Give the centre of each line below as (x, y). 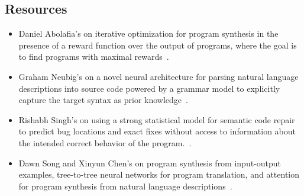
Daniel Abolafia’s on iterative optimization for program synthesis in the (148, 33)
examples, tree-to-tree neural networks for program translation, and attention (159, 174)
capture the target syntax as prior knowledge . (103, 100)
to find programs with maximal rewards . (94, 57)
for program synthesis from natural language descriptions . (125, 186)
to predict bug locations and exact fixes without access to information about (157, 131)
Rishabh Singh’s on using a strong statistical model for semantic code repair (157, 119)
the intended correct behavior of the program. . (105, 142)
